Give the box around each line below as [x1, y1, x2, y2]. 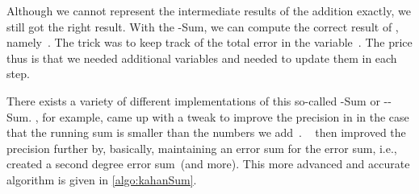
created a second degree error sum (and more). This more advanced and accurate [6, 155, 410, 172]
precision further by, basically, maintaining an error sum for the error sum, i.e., [6, 139, 397, 156]
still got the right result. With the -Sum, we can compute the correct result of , [6, 18, 399, 35]
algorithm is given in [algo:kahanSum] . [6, 171, 197, 188]
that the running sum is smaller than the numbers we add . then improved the [6, 124, 406, 141]
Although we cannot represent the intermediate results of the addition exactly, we [6, 2, 411, 19]
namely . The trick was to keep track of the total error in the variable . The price [6, 34, 413, 51]
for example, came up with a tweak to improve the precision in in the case [42, 108, 409, 125]
